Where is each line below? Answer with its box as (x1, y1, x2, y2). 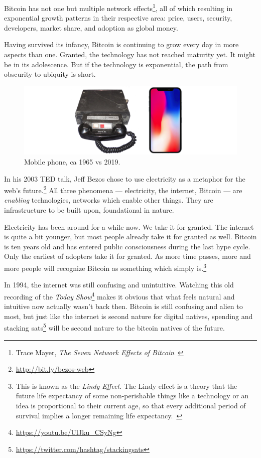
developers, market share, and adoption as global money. (4, 22, 178, 33)
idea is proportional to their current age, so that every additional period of (16, 400, 246, 410)
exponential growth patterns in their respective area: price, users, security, (4, 13, 232, 23)
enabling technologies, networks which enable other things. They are (4, 195, 213, 205)
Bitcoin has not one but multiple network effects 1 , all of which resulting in (4, 2, 233, 13)
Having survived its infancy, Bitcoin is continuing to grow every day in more (4, 39, 239, 50)
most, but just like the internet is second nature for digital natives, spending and (4, 311, 253, 321)
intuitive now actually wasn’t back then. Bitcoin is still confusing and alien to (4, 301, 243, 312)
